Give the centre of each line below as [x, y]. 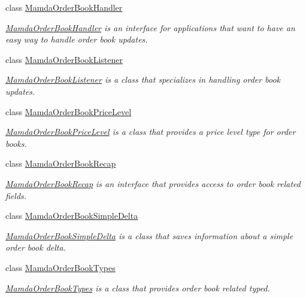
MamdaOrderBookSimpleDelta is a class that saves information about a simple [149, 235]
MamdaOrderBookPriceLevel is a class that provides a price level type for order [151, 132]
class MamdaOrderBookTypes [60, 267]
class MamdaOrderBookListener [64, 59]
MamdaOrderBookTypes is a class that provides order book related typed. [138, 288]
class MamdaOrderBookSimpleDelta [72, 216]
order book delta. [36, 247]
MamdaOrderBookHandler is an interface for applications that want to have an [150, 27]
